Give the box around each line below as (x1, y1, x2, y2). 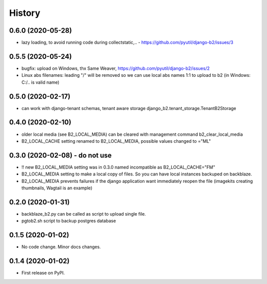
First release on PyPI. (21, 270, 65, 276)
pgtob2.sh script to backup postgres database (21, 218, 116, 224)
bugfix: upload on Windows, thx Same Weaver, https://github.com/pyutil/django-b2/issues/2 (21, 65, 210, 71)
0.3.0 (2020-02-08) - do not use (9, 151, 112, 160)
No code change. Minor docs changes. (21, 244, 101, 250)
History (9, 7, 41, 18)
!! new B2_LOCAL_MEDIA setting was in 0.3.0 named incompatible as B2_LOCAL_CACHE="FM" (21, 164, 216, 170)
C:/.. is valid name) (21, 79, 59, 85)
